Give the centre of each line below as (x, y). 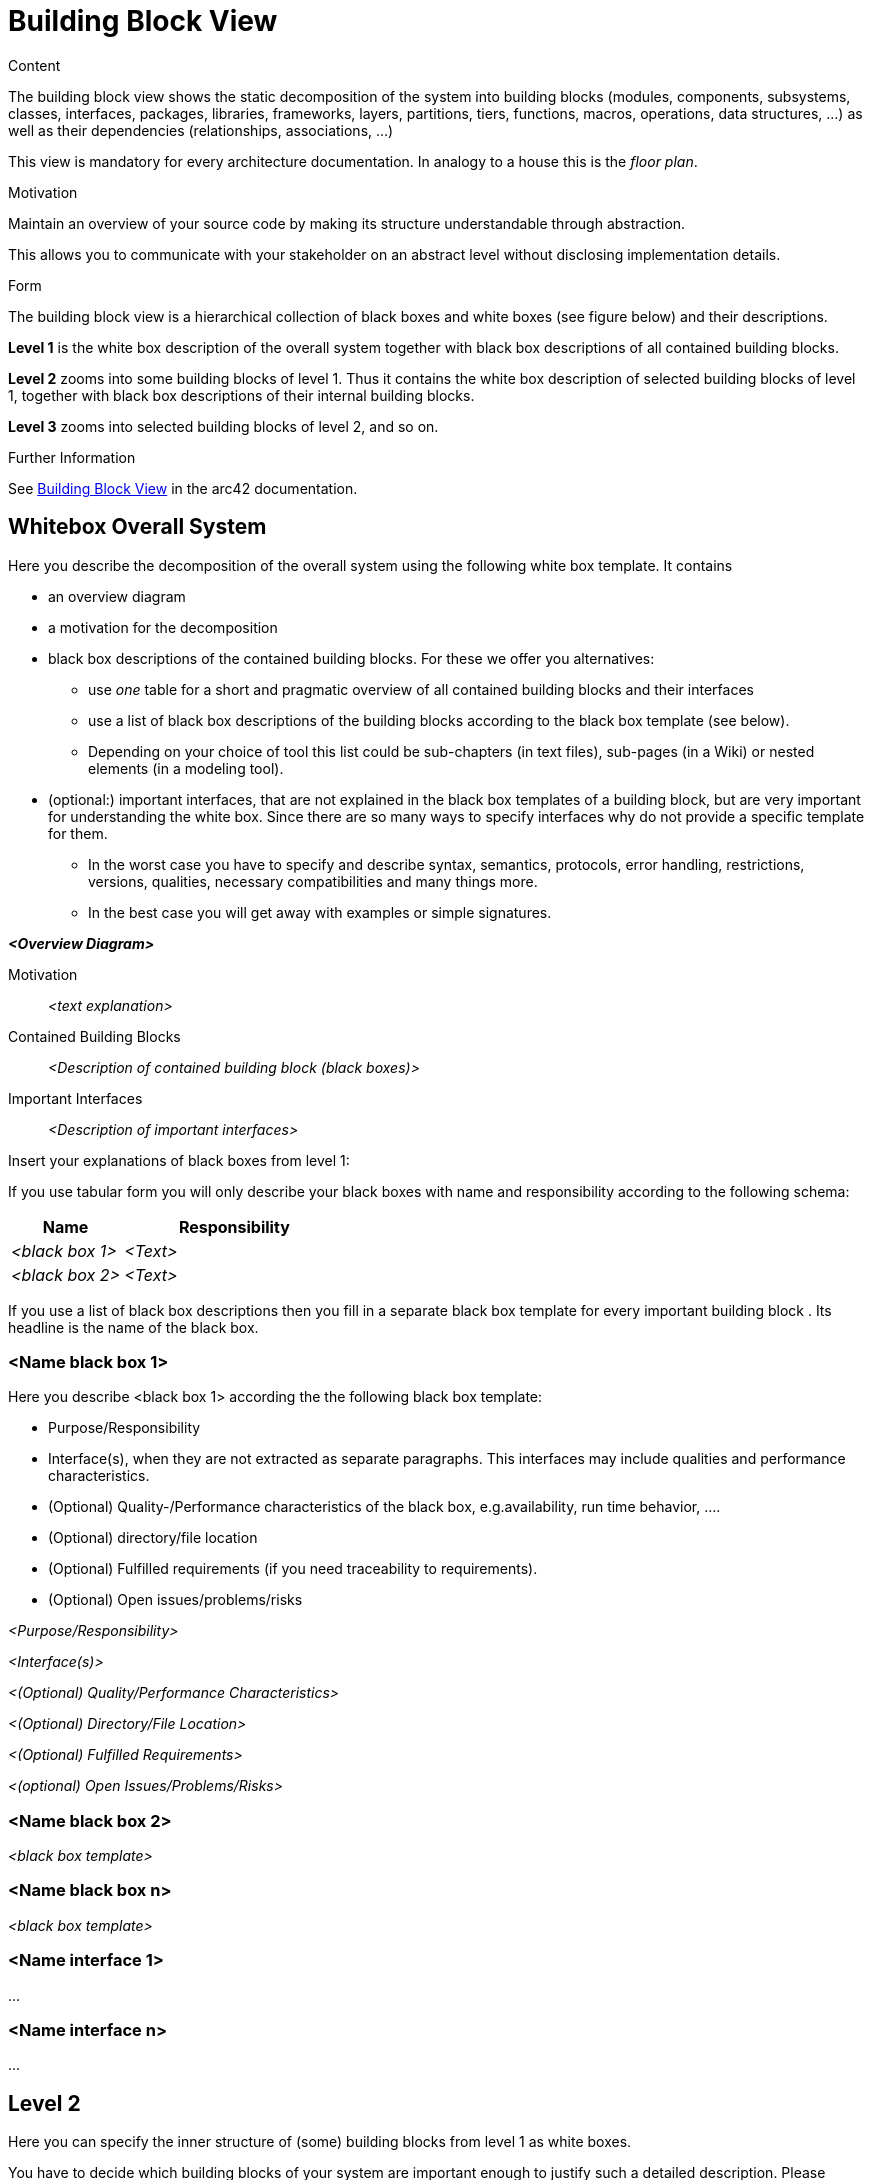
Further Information (72, 457)
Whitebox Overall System (137, 527)
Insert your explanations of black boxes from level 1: (179, 1160)
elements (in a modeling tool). (186, 768)
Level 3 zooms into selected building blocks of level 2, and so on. (223, 426)
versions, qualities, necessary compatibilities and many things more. (313, 881)
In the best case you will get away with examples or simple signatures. (320, 912)
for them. (78, 833)
